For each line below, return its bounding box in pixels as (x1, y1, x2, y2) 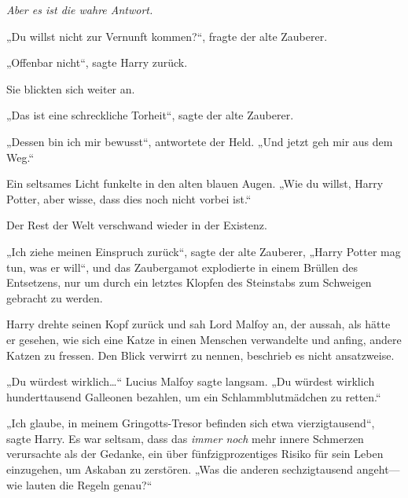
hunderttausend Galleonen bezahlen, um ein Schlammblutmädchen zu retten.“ (6, 388, 381, 405)
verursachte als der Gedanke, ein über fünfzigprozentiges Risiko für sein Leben (6, 445, 384, 462)
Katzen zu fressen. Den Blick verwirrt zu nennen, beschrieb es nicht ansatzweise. (6, 346, 395, 363)
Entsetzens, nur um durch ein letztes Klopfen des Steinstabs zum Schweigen (6, 274, 372, 291)
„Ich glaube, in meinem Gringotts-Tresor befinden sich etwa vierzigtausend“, (6, 415, 375, 431)
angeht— (356, 461, 400, 478)
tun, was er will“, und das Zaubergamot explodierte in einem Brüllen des (6, 258, 358, 275)
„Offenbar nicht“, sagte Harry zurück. (6, 54, 188, 71)
